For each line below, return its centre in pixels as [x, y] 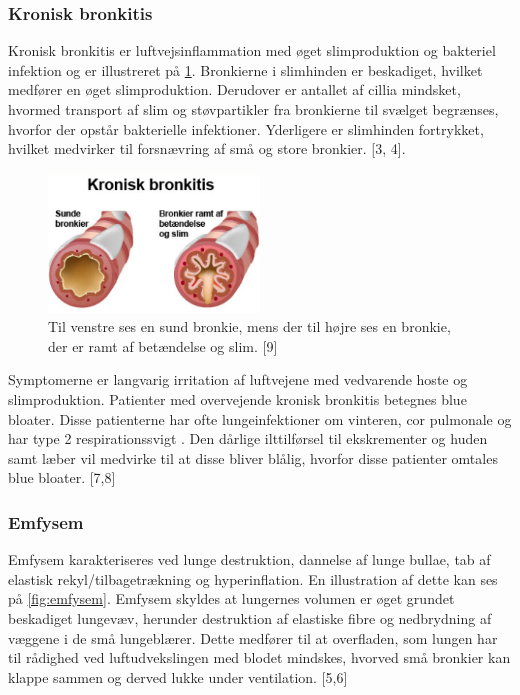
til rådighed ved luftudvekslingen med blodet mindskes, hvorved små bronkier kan [259, 657]
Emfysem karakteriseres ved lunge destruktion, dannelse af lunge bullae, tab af [249, 559]
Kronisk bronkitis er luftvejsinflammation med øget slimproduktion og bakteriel [252, 50]
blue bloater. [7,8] [62, 477]
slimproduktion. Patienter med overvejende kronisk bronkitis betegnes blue [237, 399]
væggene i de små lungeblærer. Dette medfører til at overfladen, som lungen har [253, 637]
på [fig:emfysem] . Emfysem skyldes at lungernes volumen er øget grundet [231, 598]
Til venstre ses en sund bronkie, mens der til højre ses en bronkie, [249, 326]
